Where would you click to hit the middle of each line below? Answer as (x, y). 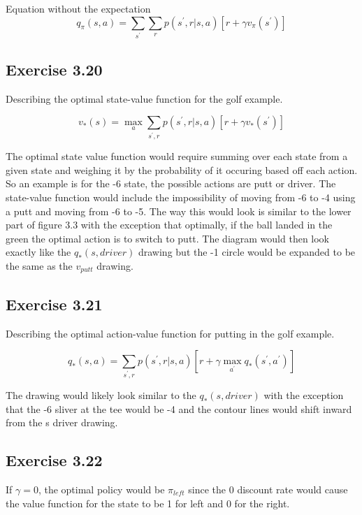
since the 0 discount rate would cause (268, 489)
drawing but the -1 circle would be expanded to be (247, 252)
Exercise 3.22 (54, 460)
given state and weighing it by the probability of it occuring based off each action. (182, 169)
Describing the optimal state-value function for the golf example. (144, 98)
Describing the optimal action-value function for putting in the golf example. (170, 333)
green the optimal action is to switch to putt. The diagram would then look (168, 238)
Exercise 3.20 (54, 69)
